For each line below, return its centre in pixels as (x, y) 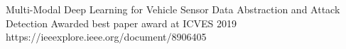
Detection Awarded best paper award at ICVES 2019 (121, 23)
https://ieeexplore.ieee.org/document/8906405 (106, 37)
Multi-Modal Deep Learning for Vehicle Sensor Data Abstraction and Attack (173, 9)
